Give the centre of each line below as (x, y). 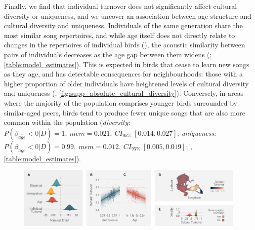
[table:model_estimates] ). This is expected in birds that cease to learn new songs (127, 64)
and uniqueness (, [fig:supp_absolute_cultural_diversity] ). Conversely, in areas (124, 93)
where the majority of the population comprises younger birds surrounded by (121, 102)
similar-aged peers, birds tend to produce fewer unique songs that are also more (125, 112)
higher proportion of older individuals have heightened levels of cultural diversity (127, 83)
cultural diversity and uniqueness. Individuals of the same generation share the (123, 25)
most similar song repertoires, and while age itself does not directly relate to (120, 35)
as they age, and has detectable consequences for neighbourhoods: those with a (124, 74)
